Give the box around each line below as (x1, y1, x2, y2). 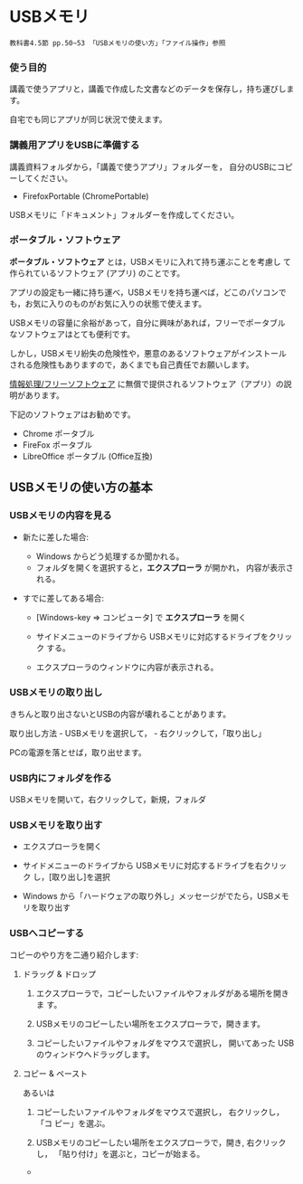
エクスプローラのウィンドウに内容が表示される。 (35, 661, 219, 672)
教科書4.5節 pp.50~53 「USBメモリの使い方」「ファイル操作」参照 (9, 38, 226, 48)
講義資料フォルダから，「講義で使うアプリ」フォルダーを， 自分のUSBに (9, 161, 278, 172)
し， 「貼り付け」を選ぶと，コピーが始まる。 (35, 1148, 205, 1159)
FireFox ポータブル (22, 439, 93, 450)
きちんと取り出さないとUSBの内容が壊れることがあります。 (9, 708, 232, 719)
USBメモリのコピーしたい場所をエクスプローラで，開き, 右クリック (35, 1137, 287, 1148)
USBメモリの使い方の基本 (9, 479, 154, 496)
